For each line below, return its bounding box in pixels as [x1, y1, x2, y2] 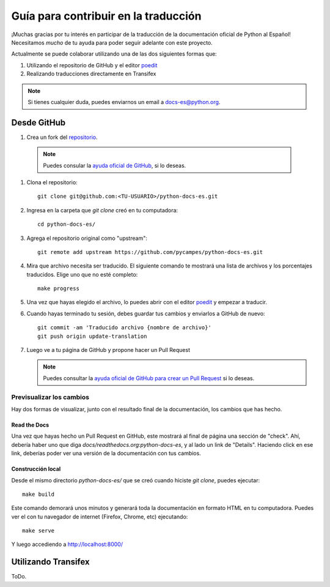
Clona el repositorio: [26, 178, 78, 186]
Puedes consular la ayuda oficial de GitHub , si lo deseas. [43, 162, 186, 169]
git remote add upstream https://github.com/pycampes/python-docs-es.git [37, 249, 263, 255]
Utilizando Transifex [11, 557, 90, 567]
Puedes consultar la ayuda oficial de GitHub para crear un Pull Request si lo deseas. [43, 374, 255, 382]
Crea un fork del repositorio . [26, 133, 98, 141]
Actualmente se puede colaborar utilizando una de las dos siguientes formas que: [11, 50, 217, 58]
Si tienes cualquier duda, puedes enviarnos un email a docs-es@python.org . [28, 98, 221, 105]
